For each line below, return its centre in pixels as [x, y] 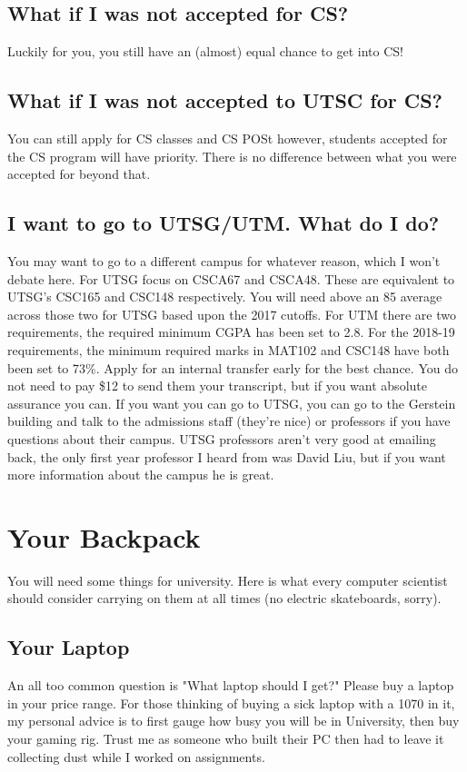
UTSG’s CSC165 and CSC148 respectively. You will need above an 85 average [225, 297]
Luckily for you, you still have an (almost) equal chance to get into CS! [205, 51]
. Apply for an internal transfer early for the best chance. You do [277, 367]
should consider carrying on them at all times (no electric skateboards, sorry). [224, 598]
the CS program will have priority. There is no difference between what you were [232, 156]
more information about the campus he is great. [141, 475]
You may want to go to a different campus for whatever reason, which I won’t [224, 260]
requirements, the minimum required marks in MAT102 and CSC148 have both [229, 349]
